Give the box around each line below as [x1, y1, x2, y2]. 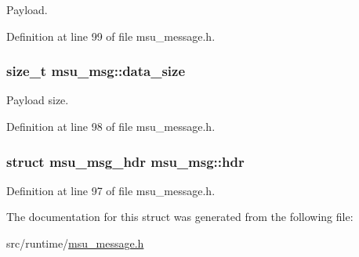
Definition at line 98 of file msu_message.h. [6, 118, 216, 134]
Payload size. [6, 92, 69, 108]
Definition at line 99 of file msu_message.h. [6, 27, 216, 44]
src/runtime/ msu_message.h [6, 235, 144, 251]
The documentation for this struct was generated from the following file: [6, 208, 354, 225]
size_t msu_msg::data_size [6, 61, 186, 81]
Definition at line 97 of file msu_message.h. [6, 182, 216, 198]
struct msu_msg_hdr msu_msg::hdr [6, 151, 245, 171]
